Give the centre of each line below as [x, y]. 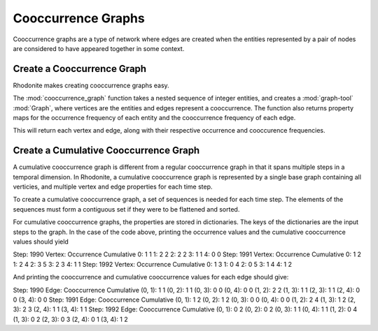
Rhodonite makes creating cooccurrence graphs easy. [91, 85]
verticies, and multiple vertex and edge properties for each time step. [113, 187]
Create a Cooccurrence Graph [80, 69]
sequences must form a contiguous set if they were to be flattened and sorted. [126, 209]
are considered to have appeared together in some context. [99, 48]
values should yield [41, 242]
